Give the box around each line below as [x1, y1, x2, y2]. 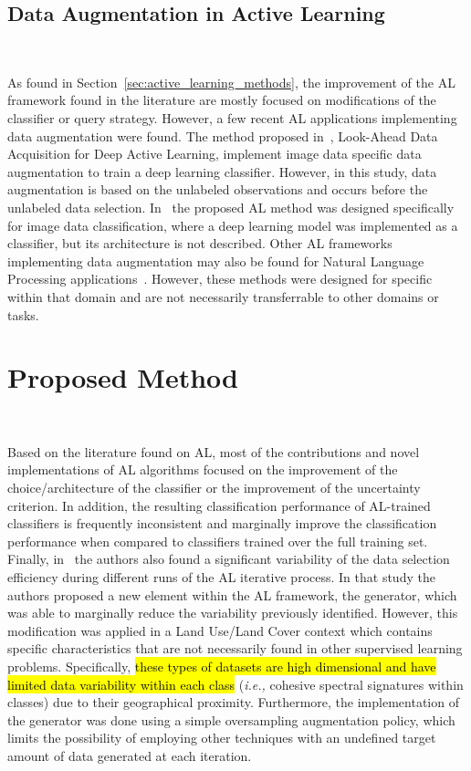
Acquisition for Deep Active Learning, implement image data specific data [7, 144, 422, 163]
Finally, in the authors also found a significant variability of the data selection [7, 549, 450, 568]
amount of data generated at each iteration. [7, 745, 252, 765]
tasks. [7, 305, 39, 324]
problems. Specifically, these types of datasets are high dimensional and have [7, 656, 436, 675]
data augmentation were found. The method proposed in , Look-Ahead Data [7, 126, 438, 145]
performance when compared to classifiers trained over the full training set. [7, 531, 428, 550]
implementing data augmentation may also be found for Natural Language [7, 251, 424, 270]
